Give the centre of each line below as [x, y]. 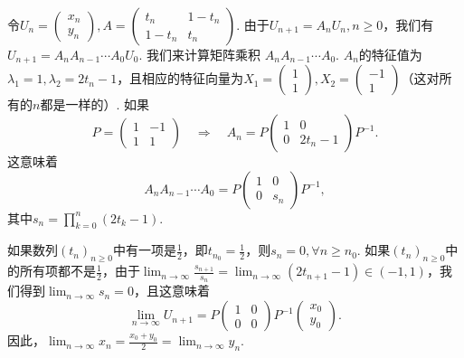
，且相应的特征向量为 [180, 78]
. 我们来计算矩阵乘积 [200, 54]
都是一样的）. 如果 [95, 104]
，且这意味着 [171, 291]
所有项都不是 [57, 271]
